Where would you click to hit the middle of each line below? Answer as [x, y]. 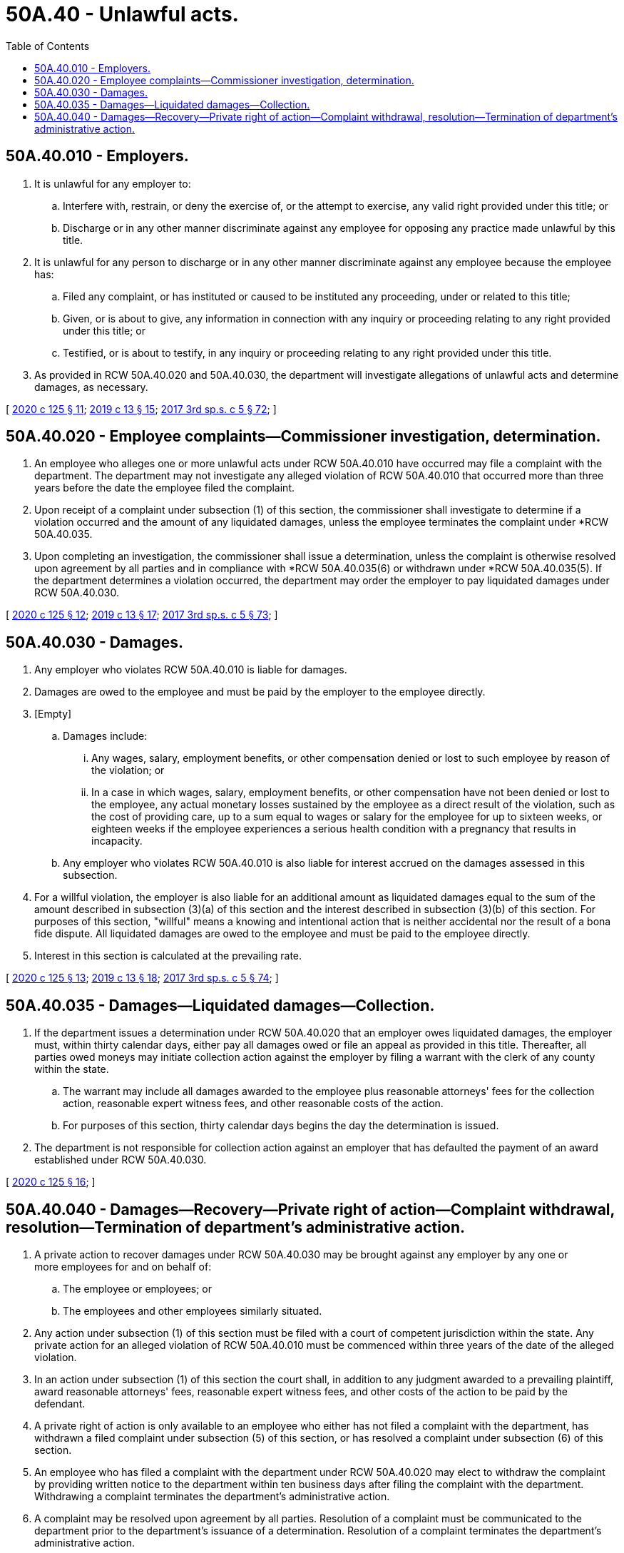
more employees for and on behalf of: [123, 1266]
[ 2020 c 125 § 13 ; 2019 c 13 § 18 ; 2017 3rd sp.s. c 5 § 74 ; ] [142, 978]
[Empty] [53, 714]
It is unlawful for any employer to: [113, 183]
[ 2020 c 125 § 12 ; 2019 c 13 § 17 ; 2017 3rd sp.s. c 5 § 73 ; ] [142, 615]
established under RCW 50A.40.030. [121, 1160]
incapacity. [117, 841]
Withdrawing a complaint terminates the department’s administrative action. [212, 1496]
